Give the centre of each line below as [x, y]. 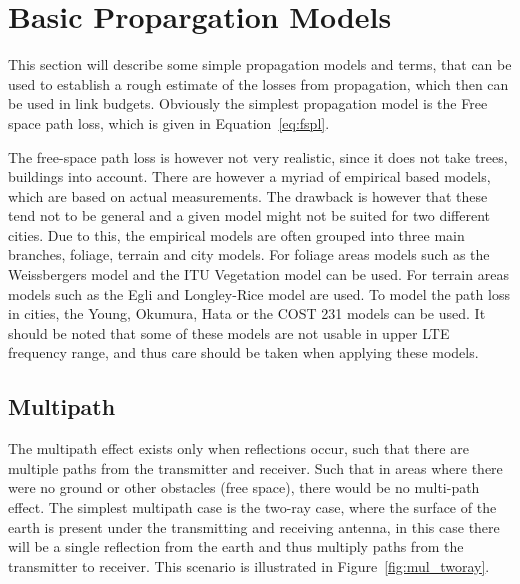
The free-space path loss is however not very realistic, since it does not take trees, [258, 156]
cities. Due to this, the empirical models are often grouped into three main [236, 234]
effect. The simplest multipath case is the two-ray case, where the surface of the [252, 507]
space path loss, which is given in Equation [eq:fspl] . [169, 122]
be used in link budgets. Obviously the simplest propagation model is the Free [248, 103]
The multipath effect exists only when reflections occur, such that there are [238, 448]
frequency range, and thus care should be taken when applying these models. [243, 352]
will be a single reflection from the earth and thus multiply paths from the [236, 546]
